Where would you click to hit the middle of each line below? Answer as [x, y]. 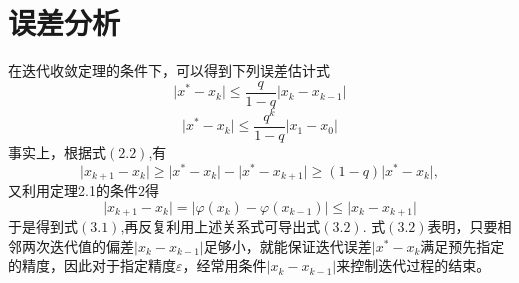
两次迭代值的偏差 [77, 245]
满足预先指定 [462, 245]
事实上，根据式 [57, 151]
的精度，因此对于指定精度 [92, 265]
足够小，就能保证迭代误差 [287, 245]
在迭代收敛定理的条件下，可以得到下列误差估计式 [169, 70]
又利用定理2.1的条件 [73, 190]
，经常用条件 [224, 265]
